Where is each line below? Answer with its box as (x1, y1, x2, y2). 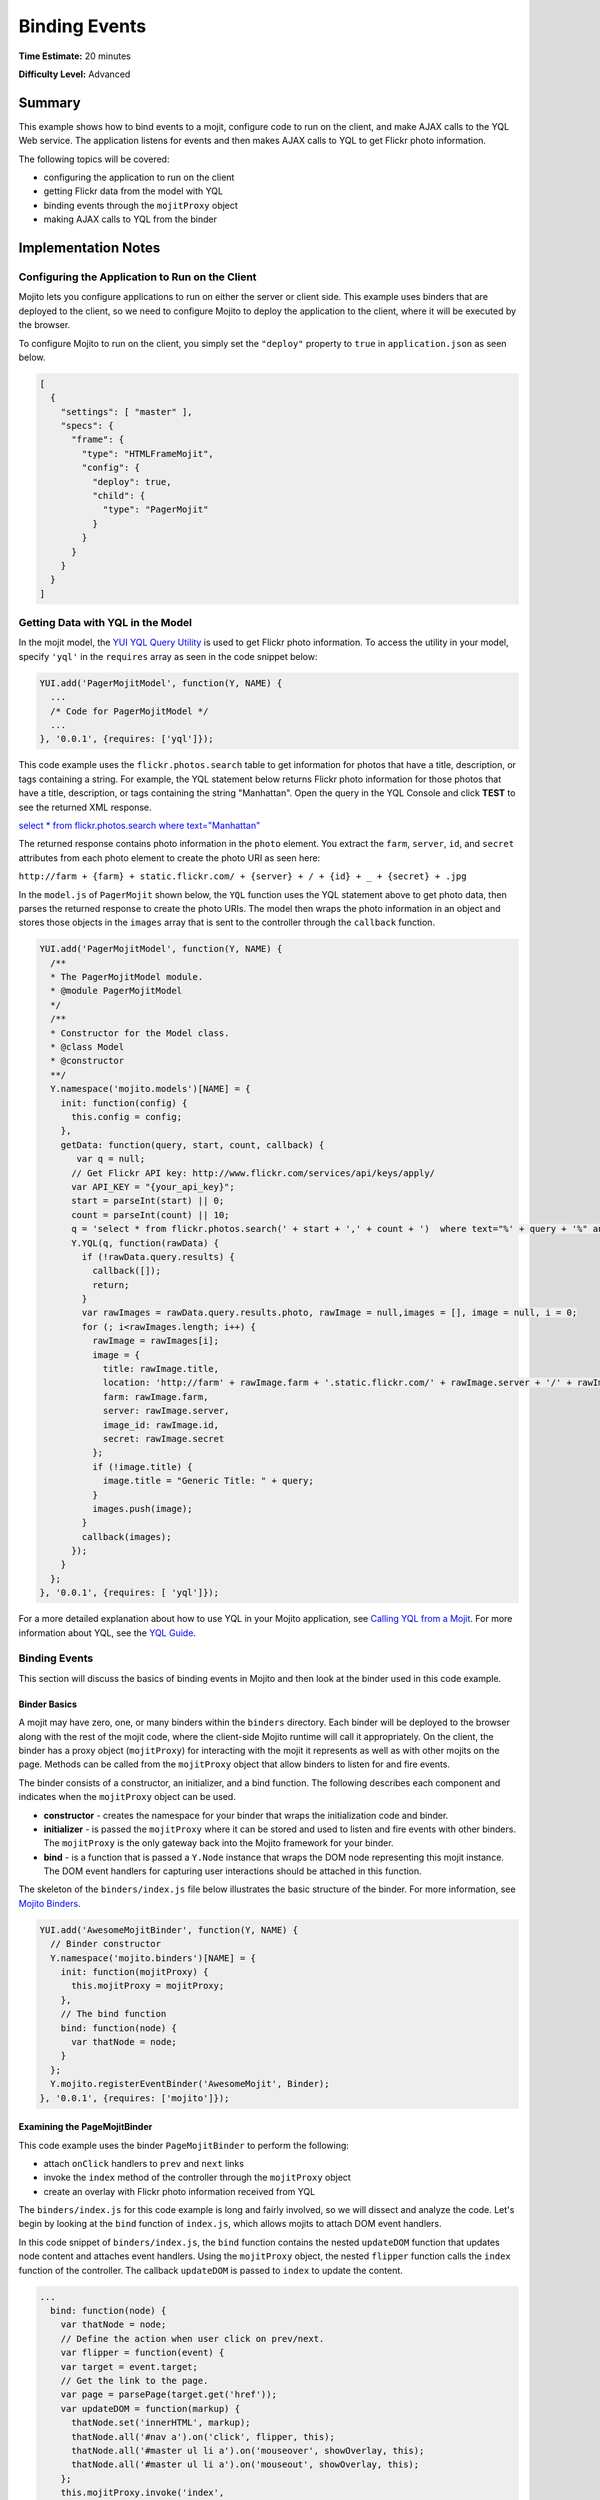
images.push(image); (91, 1503, 194, 1514)
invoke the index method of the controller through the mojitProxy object (43, 2171, 352, 2184)
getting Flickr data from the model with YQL (43, 185, 224, 197)
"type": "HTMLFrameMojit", (81, 448, 214, 459)
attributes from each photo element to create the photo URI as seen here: (18, 851, 321, 864)
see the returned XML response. (18, 801, 152, 813)
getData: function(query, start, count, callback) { (60, 1139, 325, 1150)
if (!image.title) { (91, 1461, 194, 1472)
